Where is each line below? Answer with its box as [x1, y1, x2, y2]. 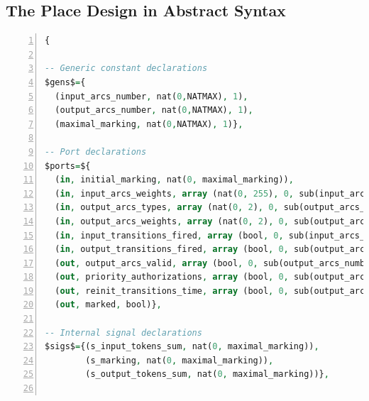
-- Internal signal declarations [45, 327, 202, 338]
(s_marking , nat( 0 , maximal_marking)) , [85, 355, 274, 366]
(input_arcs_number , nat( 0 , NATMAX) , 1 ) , [55, 91, 248, 101]
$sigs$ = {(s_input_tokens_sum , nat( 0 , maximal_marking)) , [45, 341, 319, 352]
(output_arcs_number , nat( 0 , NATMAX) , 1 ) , [55, 105, 253, 116]
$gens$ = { [45, 77, 86, 87]
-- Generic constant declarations [45, 63, 208, 74]
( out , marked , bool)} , [55, 300, 162, 310]
